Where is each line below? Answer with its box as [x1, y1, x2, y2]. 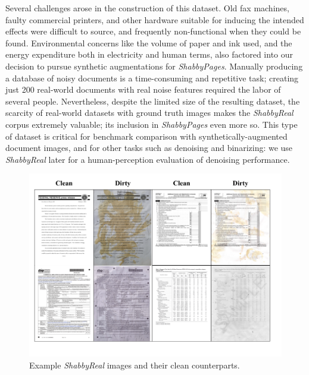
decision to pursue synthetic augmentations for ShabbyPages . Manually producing [5, 59, 303, 72]
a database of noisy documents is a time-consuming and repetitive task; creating [5, 71, 299, 84]
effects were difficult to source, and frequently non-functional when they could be [5, 25, 301, 37]
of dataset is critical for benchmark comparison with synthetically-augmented [5, 130, 288, 142]
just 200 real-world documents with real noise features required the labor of [5, 83, 281, 96]
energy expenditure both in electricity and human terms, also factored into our [5, 48, 294, 61]
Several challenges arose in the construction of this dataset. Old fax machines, [5, 2, 289, 14]
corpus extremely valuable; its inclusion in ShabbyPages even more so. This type [5, 118, 298, 130]
